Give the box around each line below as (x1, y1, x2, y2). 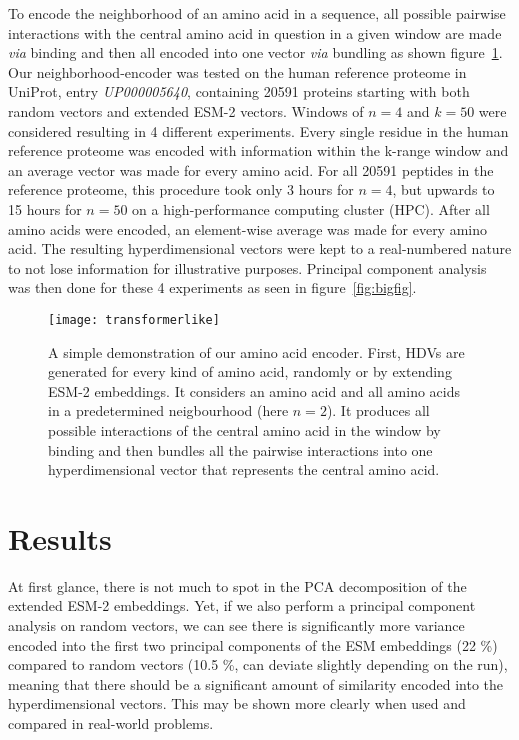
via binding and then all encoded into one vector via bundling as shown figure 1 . (8, 42, 503, 63)
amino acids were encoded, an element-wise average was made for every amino (8, 218, 488, 239)
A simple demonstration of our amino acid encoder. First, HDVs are (48, 341, 465, 362)
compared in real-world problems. (8, 713, 214, 733)
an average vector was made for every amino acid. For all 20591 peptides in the (8, 159, 494, 180)
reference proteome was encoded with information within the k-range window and (8, 140, 509, 161)
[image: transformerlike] (48, 312, 220, 327)
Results (8, 517, 112, 558)
